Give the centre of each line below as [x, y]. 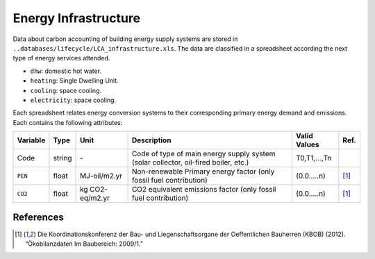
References [38, 218]
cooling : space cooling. [66, 90]
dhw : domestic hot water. [66, 71]
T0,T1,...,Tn [314, 158]
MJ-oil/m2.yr [101, 176]
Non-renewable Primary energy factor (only [203, 172]
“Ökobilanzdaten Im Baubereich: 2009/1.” [84, 244]
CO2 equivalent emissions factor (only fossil [204, 190]
